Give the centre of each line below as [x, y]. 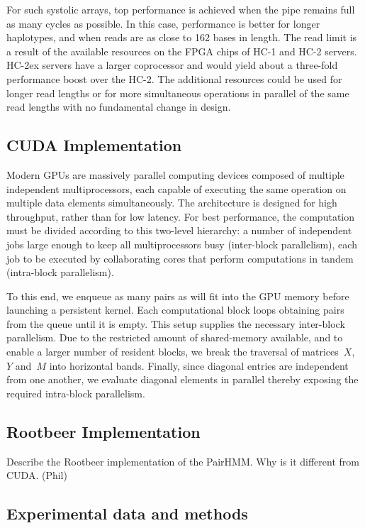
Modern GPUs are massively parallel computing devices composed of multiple [175, 174]
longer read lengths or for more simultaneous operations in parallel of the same [178, 93]
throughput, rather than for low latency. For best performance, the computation [181, 216]
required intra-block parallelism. [76, 393]
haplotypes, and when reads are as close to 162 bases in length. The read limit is [182, 37]
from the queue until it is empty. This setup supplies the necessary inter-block [176, 323]
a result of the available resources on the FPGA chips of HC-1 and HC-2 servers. [182, 51]
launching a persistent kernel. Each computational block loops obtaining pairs [175, 310]
